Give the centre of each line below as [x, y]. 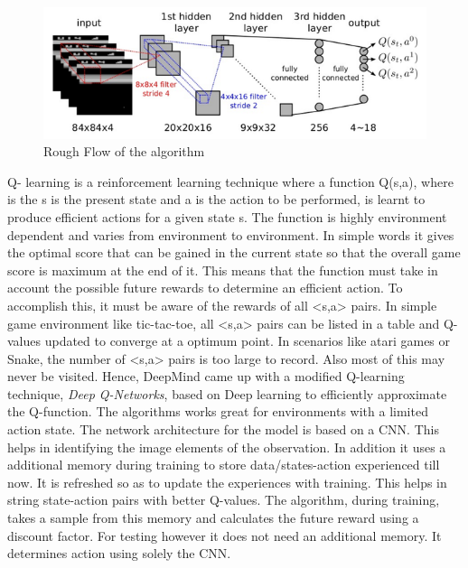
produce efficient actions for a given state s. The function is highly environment [227, 216]
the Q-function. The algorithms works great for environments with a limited [218, 411]
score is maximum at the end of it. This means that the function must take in [223, 270]
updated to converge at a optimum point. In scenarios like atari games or [248, 341]
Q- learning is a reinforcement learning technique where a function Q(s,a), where [230, 181]
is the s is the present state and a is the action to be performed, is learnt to [216, 199]
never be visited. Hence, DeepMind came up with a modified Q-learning [206, 376]
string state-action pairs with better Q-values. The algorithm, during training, [224, 500]
